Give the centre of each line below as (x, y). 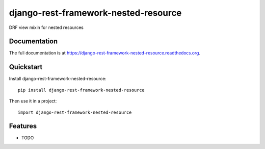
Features (23, 126)
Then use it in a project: (33, 101)
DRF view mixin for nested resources (46, 27)
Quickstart (26, 67)
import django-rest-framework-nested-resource (75, 112)
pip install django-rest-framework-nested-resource (81, 90)
